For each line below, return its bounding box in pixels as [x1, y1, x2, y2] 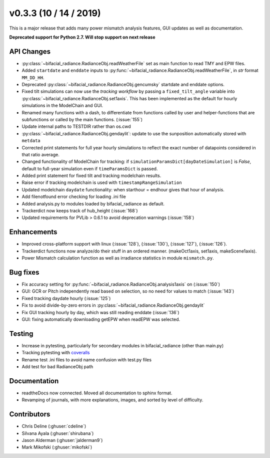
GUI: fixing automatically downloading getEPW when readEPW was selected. [21, 316, 180, 322]
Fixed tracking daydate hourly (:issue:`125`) [21, 295, 111, 301]
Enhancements [9, 228, 57, 237]
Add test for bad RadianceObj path [21, 364, 93, 370]
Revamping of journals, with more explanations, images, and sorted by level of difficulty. [21, 397, 203, 403]
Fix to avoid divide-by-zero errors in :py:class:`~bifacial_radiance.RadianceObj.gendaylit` [21, 302, 205, 308]
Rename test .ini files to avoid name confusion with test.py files [21, 356, 152, 363]
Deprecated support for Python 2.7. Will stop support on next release [9, 34, 155, 40]
